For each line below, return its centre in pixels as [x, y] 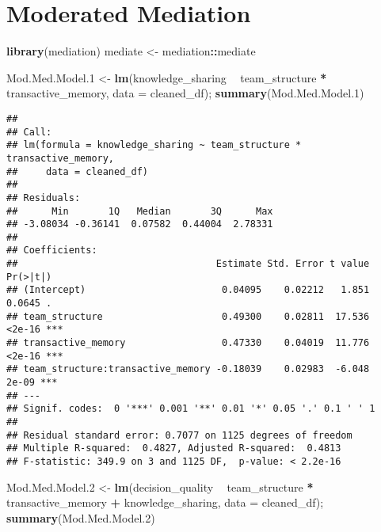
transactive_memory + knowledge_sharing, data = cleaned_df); [165, 502]
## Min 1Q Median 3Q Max [140, 211]
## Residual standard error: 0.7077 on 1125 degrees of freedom [179, 435]
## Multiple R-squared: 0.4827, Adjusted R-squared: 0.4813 [174, 448]
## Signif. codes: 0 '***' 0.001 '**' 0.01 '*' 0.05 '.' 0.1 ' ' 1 [191, 409]
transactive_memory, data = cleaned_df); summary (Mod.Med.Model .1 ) [185, 93]
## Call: [29, 132]
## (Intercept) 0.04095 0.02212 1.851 [188, 290]
